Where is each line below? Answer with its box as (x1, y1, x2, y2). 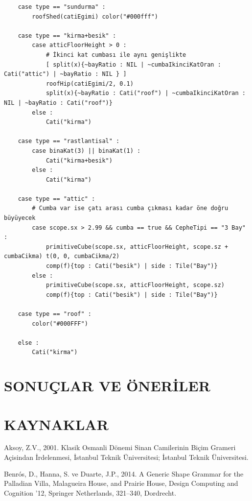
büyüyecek (4, 215, 36, 222)
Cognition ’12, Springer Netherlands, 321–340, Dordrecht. (4, 487, 177, 498)
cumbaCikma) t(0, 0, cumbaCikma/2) (4, 253, 120, 260)
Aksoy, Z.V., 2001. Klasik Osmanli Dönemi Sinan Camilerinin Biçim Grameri (4, 442, 236, 453)
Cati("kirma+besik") (46, 157, 113, 164)
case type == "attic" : (18, 195, 95, 202)
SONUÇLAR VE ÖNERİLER (4, 376, 210, 396)
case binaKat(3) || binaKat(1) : (32, 147, 141, 154)
